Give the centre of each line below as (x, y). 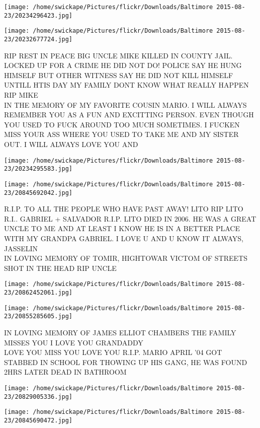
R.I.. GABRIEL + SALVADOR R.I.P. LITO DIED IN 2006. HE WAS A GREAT (130, 218)
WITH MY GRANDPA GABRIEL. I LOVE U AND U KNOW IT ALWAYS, (124, 238)
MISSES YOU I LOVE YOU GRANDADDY (74, 342)
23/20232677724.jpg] (38, 39)
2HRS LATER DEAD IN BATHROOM (65, 372)
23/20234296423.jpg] (38, 15)
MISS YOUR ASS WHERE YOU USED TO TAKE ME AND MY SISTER (121, 134)
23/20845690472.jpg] (38, 420)
